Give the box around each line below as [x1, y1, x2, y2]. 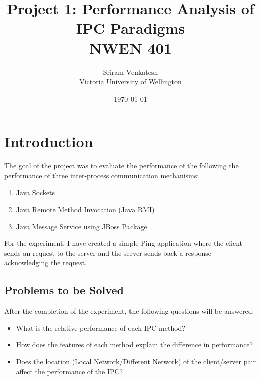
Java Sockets [16, 187, 55, 198]
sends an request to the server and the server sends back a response [4, 247, 212, 258]
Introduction [4, 131, 93, 152]
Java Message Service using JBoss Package [16, 221, 147, 231]
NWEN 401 [89, 37, 172, 58]
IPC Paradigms [76, 18, 185, 38]
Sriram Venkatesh [103, 66, 158, 77]
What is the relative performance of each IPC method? [16, 322, 185, 333]
